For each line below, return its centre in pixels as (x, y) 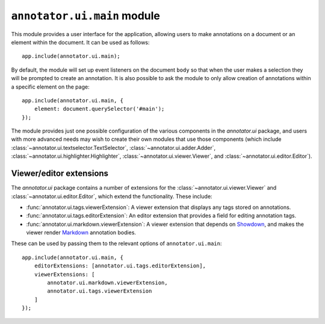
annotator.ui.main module (86, 16)
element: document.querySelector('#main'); (99, 109)
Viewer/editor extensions (60, 174)
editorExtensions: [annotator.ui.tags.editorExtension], (120, 266)
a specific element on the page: (50, 87)
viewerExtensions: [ (64, 274)
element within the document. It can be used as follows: (80, 42)
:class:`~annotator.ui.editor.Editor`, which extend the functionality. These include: (112, 196)
